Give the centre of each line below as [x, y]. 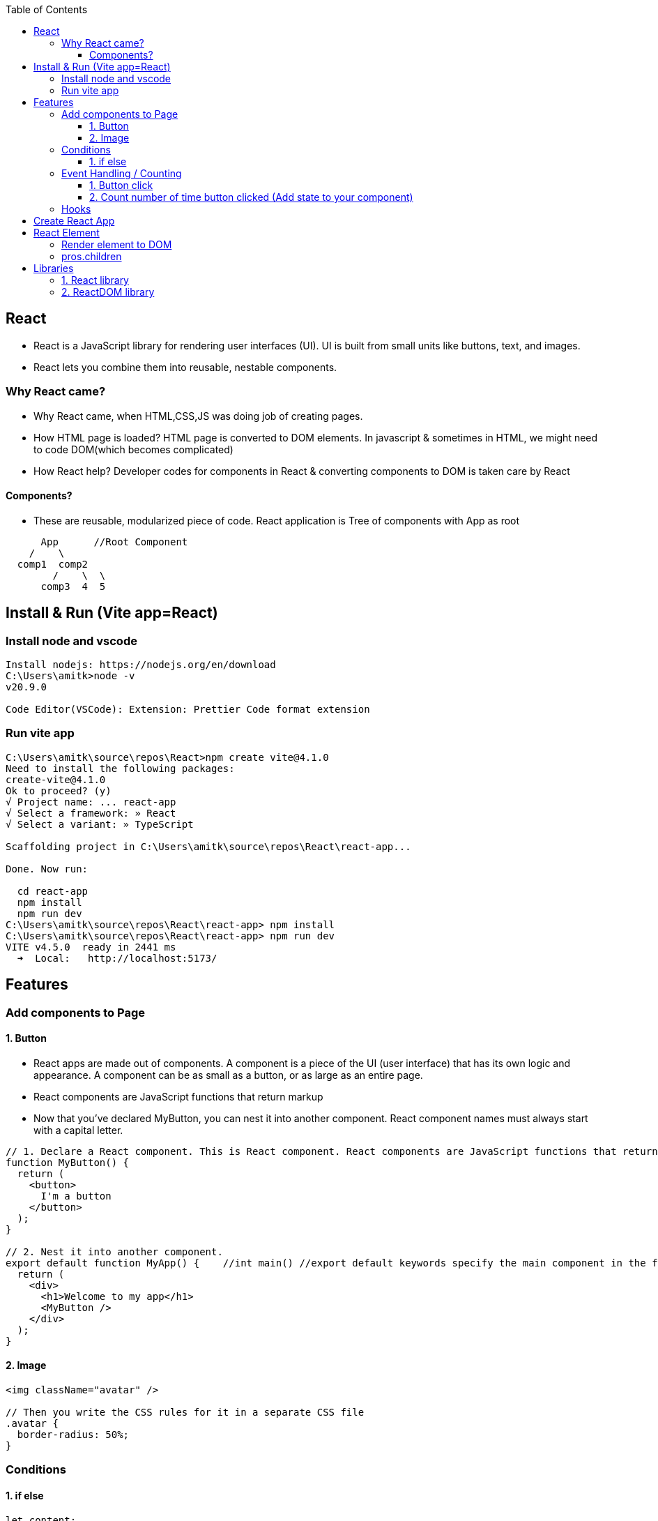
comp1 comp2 [53, 564]
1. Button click [121, 185]
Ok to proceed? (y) [59, 790]
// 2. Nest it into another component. [114, 1251]
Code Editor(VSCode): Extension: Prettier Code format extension [188, 710]
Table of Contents [47, 9]
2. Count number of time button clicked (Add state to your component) [251, 197]
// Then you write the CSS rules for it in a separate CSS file [185, 1413]
